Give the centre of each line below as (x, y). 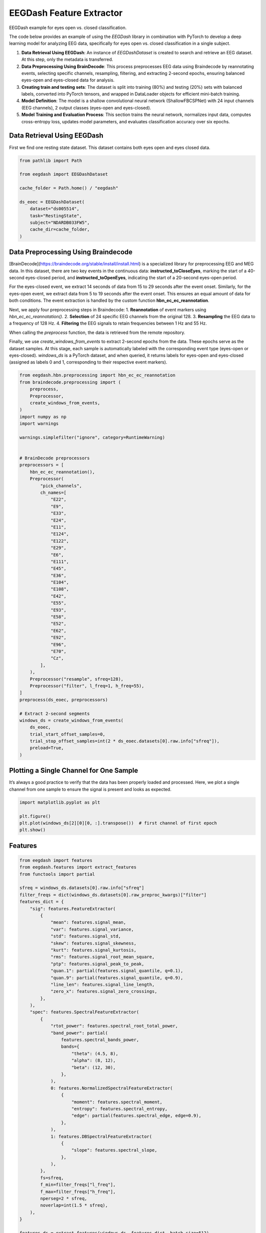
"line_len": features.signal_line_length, (102, 984)
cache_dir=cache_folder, (60, 230)
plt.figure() (35, 816)
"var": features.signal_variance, (92, 929)
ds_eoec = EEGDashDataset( (52, 202)
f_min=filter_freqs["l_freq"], (78, 1185)
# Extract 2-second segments (55, 713)
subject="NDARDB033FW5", (60, 223)
